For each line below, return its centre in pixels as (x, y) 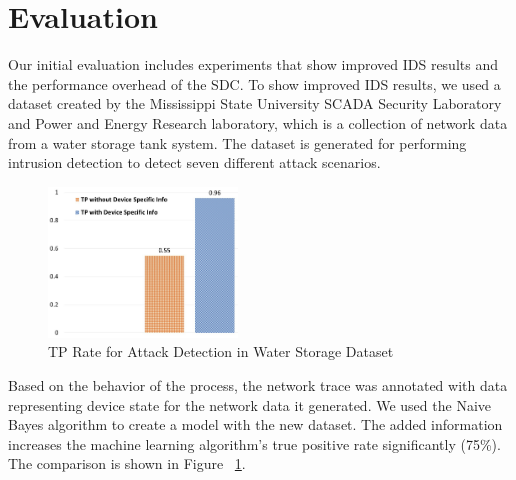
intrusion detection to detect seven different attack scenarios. (194, 162)
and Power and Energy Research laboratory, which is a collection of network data (258, 122)
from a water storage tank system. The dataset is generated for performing (237, 142)
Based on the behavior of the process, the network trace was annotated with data (258, 385)
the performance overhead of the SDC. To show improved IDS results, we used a (254, 83)
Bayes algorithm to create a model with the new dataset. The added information (255, 424)
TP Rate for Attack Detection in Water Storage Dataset (221, 351)
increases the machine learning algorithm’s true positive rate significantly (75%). (254, 443)
